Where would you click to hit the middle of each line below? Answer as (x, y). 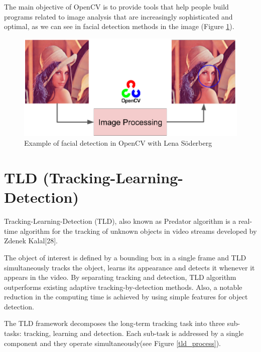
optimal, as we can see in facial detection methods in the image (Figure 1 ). (119, 26)
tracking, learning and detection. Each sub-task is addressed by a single (134, 333)
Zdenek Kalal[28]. (31, 241)
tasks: (13, 333)
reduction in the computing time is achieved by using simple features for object (126, 297)
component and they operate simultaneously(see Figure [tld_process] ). (113, 343)
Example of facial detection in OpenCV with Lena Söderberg (118, 143)
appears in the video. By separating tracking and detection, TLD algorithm (120, 277)
